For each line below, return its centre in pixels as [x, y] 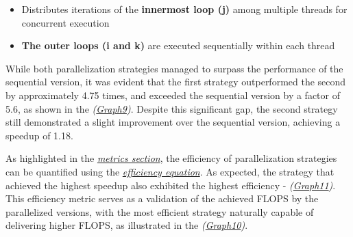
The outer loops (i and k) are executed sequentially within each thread [178, 45]
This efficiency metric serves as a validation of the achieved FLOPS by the [162, 198]
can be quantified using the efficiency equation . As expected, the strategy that [170, 171]
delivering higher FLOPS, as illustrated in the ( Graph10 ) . [127, 225]
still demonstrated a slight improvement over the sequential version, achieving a [173, 122]
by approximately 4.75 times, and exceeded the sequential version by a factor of [173, 95]
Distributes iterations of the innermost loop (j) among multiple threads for [184, 9]
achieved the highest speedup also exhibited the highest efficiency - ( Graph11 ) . [171, 185]
